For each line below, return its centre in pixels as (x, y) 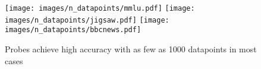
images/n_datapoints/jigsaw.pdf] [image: (87, 20)
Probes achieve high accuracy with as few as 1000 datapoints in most (131, 48)
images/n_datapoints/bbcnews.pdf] (73, 30)
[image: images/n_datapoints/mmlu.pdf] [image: (100, 8)
